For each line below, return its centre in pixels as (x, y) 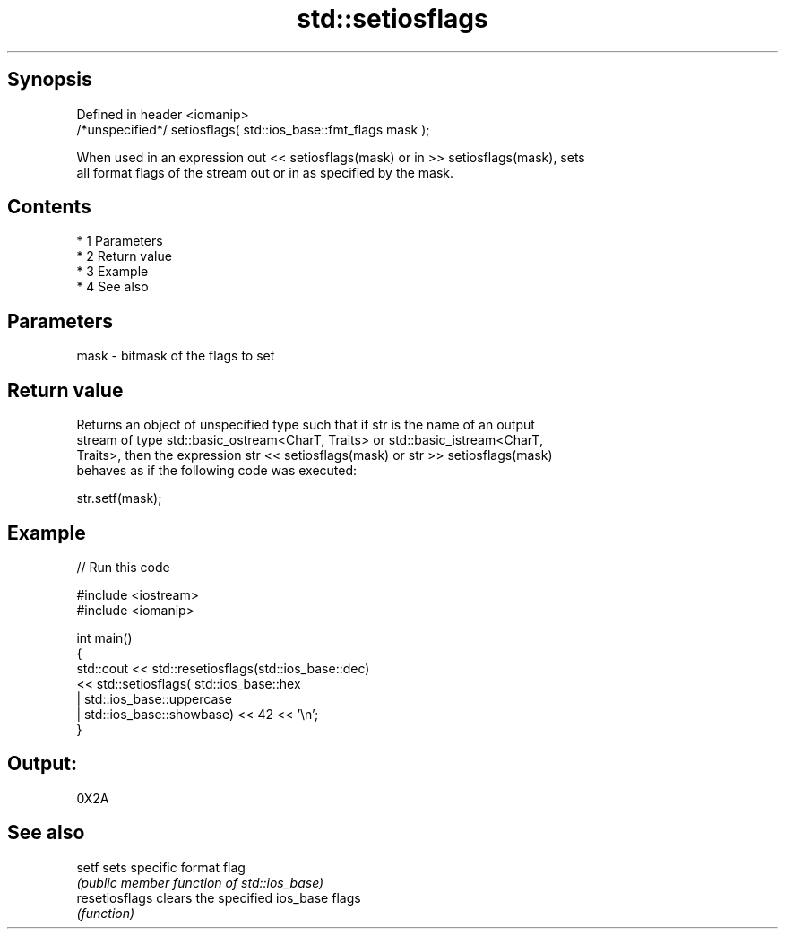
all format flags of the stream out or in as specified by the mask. (265, 172)
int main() (104, 637)
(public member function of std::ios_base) (200, 882)
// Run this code (123, 567)
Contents (49, 207)
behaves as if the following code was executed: (217, 471)
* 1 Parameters (120, 241)
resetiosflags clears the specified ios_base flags (219, 897)
